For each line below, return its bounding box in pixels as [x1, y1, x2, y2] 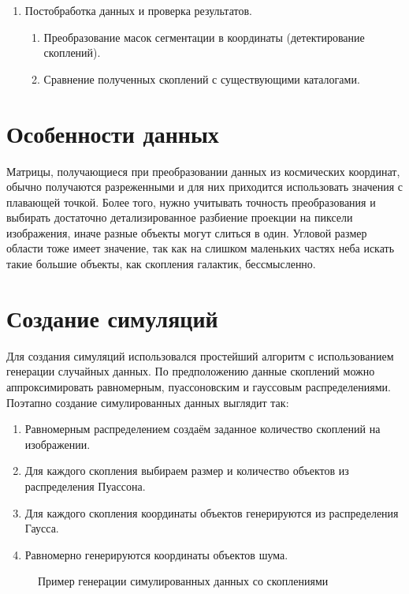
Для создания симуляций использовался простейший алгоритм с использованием [6, 347, 394, 364]
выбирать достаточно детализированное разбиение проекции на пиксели [6, 209, 353, 226]
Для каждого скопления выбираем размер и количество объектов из [24, 462, 349, 479]
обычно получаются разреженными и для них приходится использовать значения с [6, 178, 403, 195]
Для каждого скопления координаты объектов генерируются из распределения [24, 504, 399, 521]
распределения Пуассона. [24, 477, 146, 494]
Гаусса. [24, 520, 59, 536]
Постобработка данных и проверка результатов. [24, 2, 252, 18]
